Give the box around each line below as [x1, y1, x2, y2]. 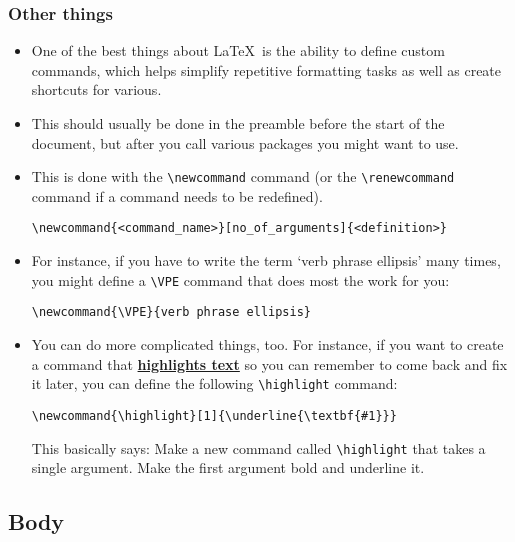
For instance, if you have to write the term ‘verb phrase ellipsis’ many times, [31, 250, 501, 271]
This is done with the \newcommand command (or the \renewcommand [31, 166, 455, 187]
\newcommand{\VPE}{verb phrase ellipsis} [31, 305, 311, 320]
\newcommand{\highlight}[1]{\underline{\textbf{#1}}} [31, 408, 397, 423]
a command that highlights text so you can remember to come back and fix [31, 353, 508, 374]
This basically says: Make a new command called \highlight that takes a [31, 437, 486, 458]
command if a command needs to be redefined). [31, 185, 323, 206]
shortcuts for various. [31, 79, 162, 100]
